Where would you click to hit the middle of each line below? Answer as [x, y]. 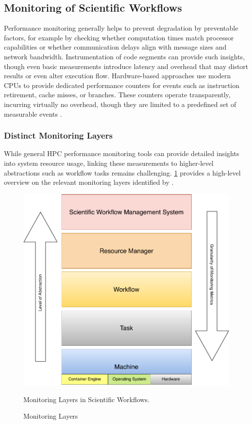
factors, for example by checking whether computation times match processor [119, 37]
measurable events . [33, 114]
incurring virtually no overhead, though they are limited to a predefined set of [120, 104]
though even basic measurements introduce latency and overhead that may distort [126, 66]
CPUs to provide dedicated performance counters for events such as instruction [122, 85]
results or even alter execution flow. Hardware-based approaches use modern [118, 76]
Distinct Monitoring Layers [58, 135]
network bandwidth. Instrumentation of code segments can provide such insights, [125, 56]
